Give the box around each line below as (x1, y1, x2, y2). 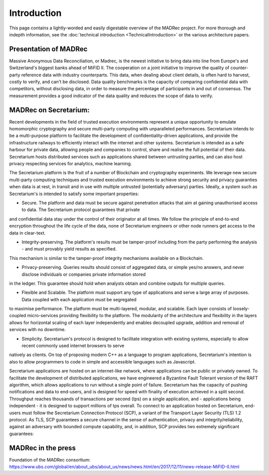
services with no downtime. (9, 327, 66, 333)
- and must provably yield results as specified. (21, 246, 117, 252)
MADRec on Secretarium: (9, 106, 90, 114)
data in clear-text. (9, 230, 46, 236)
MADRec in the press (9, 444, 76, 452)
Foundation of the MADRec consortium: (9, 457, 91, 463)
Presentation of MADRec (9, 45, 88, 53)
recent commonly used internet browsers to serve (21, 343, 125, 349)
